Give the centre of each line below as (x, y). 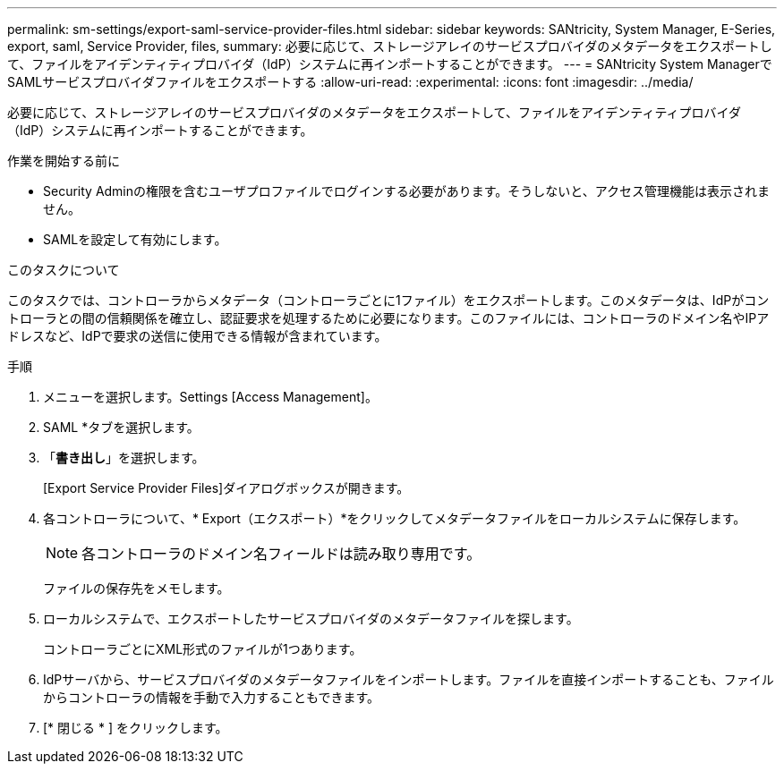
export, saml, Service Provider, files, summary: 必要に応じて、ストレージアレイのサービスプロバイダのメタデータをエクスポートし (390, 46)
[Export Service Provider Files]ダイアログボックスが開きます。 (226, 488)
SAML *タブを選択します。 (121, 427)
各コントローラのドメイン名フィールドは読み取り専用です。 (281, 554)
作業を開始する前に (64, 161)
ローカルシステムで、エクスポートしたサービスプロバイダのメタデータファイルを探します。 (311, 618)
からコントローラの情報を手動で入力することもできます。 (212, 697)
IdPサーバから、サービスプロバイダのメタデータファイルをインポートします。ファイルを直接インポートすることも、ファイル (409, 679)
